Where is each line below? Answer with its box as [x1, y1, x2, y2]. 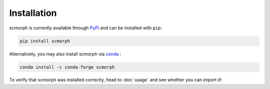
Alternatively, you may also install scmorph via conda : [9, 51, 121, 57]
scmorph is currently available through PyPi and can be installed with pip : [9, 25, 162, 31]
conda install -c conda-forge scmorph [19, 64, 115, 70]
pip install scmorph [19, 38, 70, 44]
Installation [9, 7, 57, 18]
